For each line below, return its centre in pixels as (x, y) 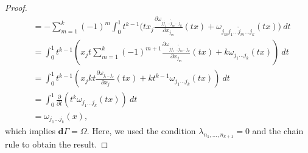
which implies (30, 130)
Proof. (16, 7)
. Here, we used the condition (141, 130)
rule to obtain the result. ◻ (57, 144)
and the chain (278, 130)
